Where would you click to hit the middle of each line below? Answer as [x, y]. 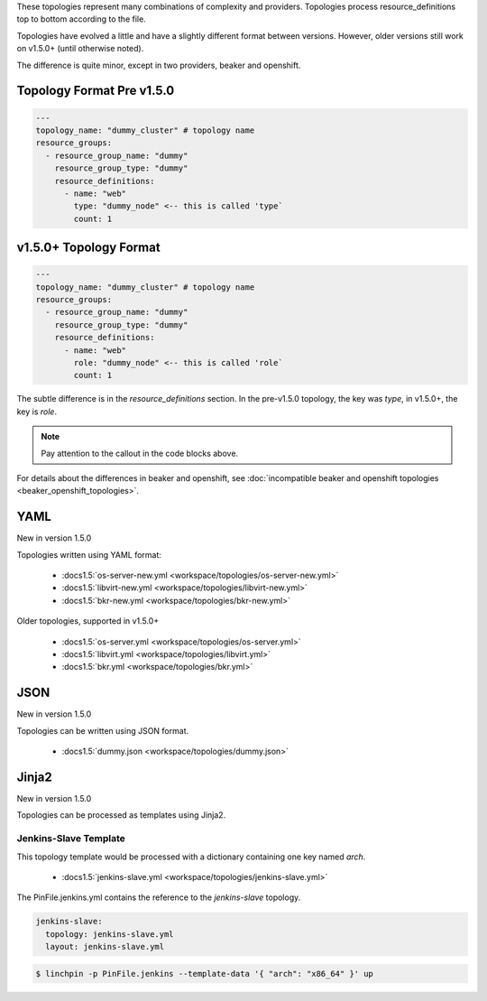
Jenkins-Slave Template [71, 839]
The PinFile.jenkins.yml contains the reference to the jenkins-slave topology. [159, 897]
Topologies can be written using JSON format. [103, 730]
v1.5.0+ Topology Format [89, 248]
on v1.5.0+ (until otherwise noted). [80, 49]
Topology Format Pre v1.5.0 [96, 91]
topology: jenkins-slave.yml [110, 934]
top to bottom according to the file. [81, 19]
